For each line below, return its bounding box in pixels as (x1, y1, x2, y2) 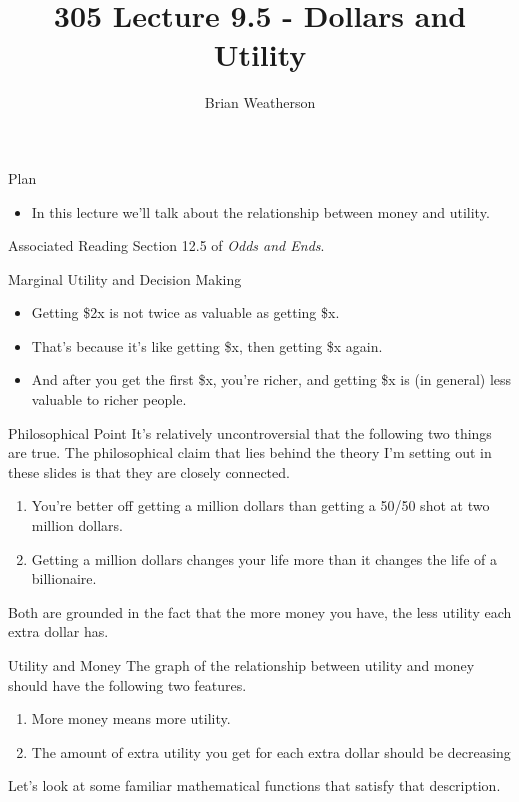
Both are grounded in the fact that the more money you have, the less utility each (8, 601, 512, 622)
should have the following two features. (8, 674, 247, 695)
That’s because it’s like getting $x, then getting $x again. (31, 335, 383, 356)
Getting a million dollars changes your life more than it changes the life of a (31, 548, 497, 569)
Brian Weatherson (204, 92, 316, 113)
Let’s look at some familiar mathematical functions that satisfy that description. (8, 775, 501, 796)
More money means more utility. (31, 708, 231, 729)
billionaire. (31, 568, 97, 589)
